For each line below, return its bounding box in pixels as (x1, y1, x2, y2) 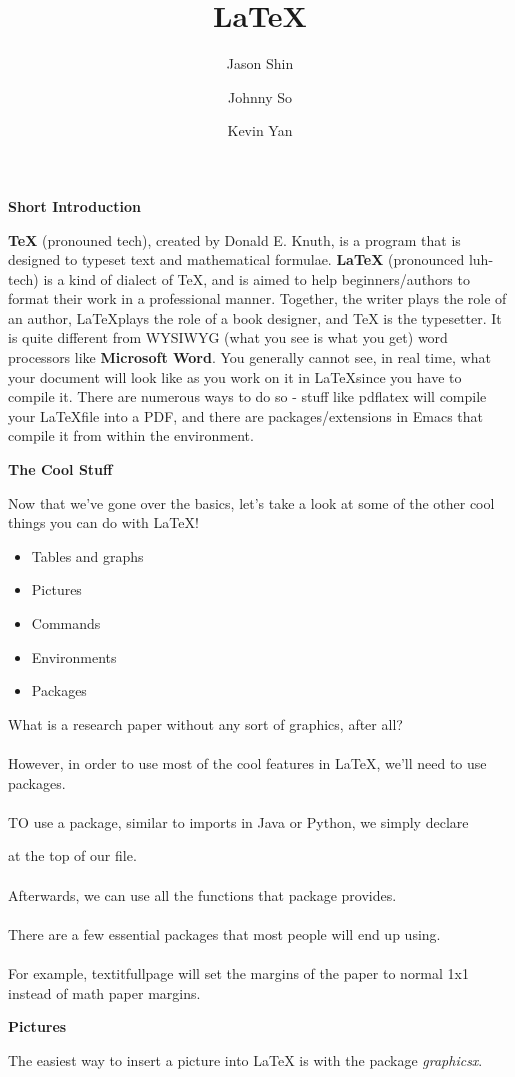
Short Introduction (8, 195, 141, 216)
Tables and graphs (31, 545, 144, 566)
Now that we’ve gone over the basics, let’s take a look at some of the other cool (8, 492, 495, 513)
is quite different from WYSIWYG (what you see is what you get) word (8, 327, 448, 348)
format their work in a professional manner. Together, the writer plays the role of (8, 288, 507, 309)
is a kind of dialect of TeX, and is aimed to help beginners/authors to (43, 268, 470, 289)
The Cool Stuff (8, 459, 113, 480)
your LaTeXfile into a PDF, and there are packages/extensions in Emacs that (8, 405, 484, 426)
